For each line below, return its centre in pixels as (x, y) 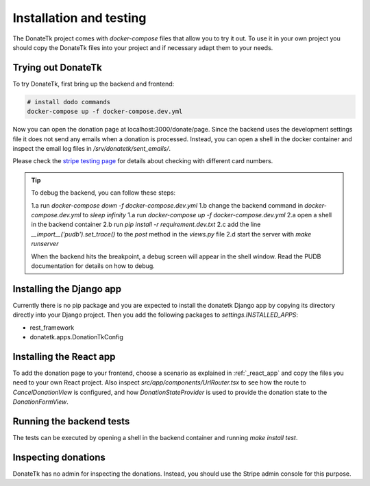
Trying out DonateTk (57, 68)
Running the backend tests (71, 421)
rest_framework (52, 327)
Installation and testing (79, 18)
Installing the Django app (67, 289)
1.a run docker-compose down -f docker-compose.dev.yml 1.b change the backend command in (167, 205)
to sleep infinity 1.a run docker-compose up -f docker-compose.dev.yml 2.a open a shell (207, 215)
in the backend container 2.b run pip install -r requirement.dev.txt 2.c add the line (146, 224)
